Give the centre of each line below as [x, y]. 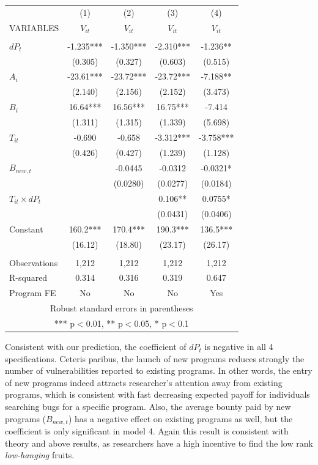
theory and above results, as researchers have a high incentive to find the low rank [159, 443]
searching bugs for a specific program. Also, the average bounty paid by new [148, 407]
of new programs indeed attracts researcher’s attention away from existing [144, 382]
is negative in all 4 [239, 347]
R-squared [28, 277]
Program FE [33, 293]
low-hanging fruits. [40, 455]
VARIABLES [34, 27]
